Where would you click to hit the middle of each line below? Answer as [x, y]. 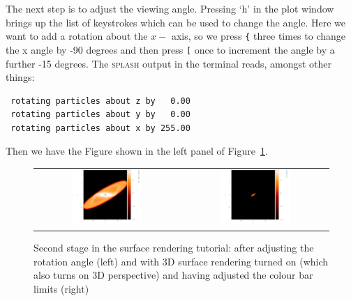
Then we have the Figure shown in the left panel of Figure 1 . [137, 151]
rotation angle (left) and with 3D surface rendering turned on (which [181, 261]
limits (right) [61, 288]
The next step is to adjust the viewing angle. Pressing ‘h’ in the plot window [170, 8]
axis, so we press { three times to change [258, 36]
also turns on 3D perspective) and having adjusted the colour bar [173, 275]
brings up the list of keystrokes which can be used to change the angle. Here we [175, 22]
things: [20, 77]
